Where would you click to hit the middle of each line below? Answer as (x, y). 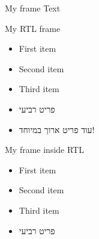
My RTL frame (33, 28)
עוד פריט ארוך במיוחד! (57, 129)
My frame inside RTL (44, 150)
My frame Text (33, 8)
